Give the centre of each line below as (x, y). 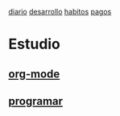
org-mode (34, 74)
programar (35, 101)
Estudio (34, 44)
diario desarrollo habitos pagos (60, 12)
